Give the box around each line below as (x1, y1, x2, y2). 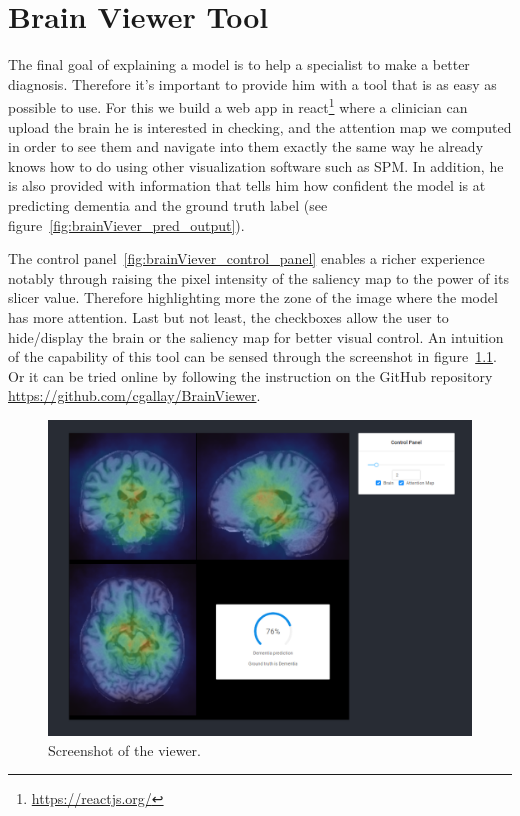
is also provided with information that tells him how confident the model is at (8, 175, 486, 196)
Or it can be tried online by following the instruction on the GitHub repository (8, 365, 493, 386)
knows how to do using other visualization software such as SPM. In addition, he (8, 155, 504, 176)
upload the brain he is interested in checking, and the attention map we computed (8, 116, 512, 137)
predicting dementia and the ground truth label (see (8, 194, 328, 215)
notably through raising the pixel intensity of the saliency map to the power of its (8, 267, 509, 288)
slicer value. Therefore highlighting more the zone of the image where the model (8, 287, 498, 308)
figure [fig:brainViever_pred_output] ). (8, 214, 245, 235)
